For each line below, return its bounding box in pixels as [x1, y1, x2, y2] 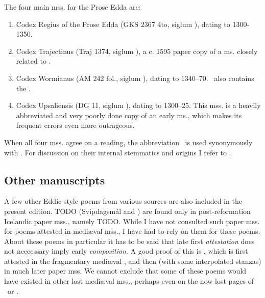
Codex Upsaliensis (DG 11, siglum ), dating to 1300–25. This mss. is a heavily [16, 100, 261, 111]
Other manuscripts [4, 172, 105, 187]
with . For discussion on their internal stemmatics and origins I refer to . [4, 147, 231, 157]
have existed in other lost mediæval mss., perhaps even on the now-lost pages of [4, 276, 254, 286]
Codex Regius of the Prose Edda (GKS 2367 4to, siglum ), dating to [16, 18, 230, 29]
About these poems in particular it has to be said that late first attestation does [4, 235, 255, 246]
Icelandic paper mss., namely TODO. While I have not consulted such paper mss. [4, 215, 260, 226]
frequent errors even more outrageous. [16, 120, 135, 130]
